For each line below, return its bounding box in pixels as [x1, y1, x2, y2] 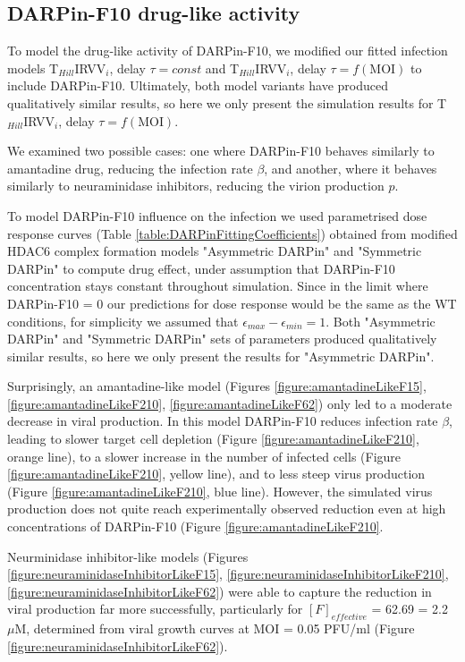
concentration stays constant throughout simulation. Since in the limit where [7, 276, 428, 295]
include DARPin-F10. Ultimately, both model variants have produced [7, 76, 389, 95]
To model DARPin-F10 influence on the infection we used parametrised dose [7, 206, 427, 225]
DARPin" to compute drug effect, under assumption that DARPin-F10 [7, 259, 395, 277]
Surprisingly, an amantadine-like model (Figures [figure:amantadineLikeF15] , [7, 377, 427, 395]
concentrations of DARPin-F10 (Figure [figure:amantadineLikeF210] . [7, 517, 384, 536]
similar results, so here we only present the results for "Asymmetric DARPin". [7, 346, 435, 365]
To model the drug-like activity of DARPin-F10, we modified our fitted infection [7, 41, 448, 60]
